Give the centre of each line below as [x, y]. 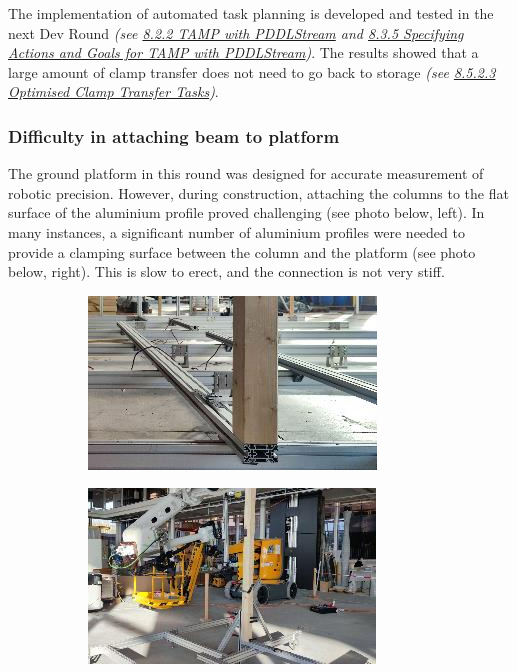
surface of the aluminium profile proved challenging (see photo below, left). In [246, 212]
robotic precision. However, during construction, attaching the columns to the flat [258, 192]
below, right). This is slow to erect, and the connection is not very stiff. [226, 271]
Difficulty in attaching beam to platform [174, 135]
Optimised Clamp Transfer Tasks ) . [113, 91]
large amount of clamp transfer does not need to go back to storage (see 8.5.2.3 [252, 71]
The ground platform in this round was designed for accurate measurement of [246, 173]
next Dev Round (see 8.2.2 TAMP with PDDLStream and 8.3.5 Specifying [236, 32]
